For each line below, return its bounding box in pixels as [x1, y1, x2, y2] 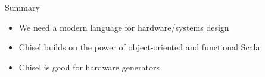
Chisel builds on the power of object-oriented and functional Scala [18, 41, 260, 53]
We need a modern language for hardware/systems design [18, 21, 229, 33]
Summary [5, 1, 40, 13]
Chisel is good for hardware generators [18, 60, 160, 73]
